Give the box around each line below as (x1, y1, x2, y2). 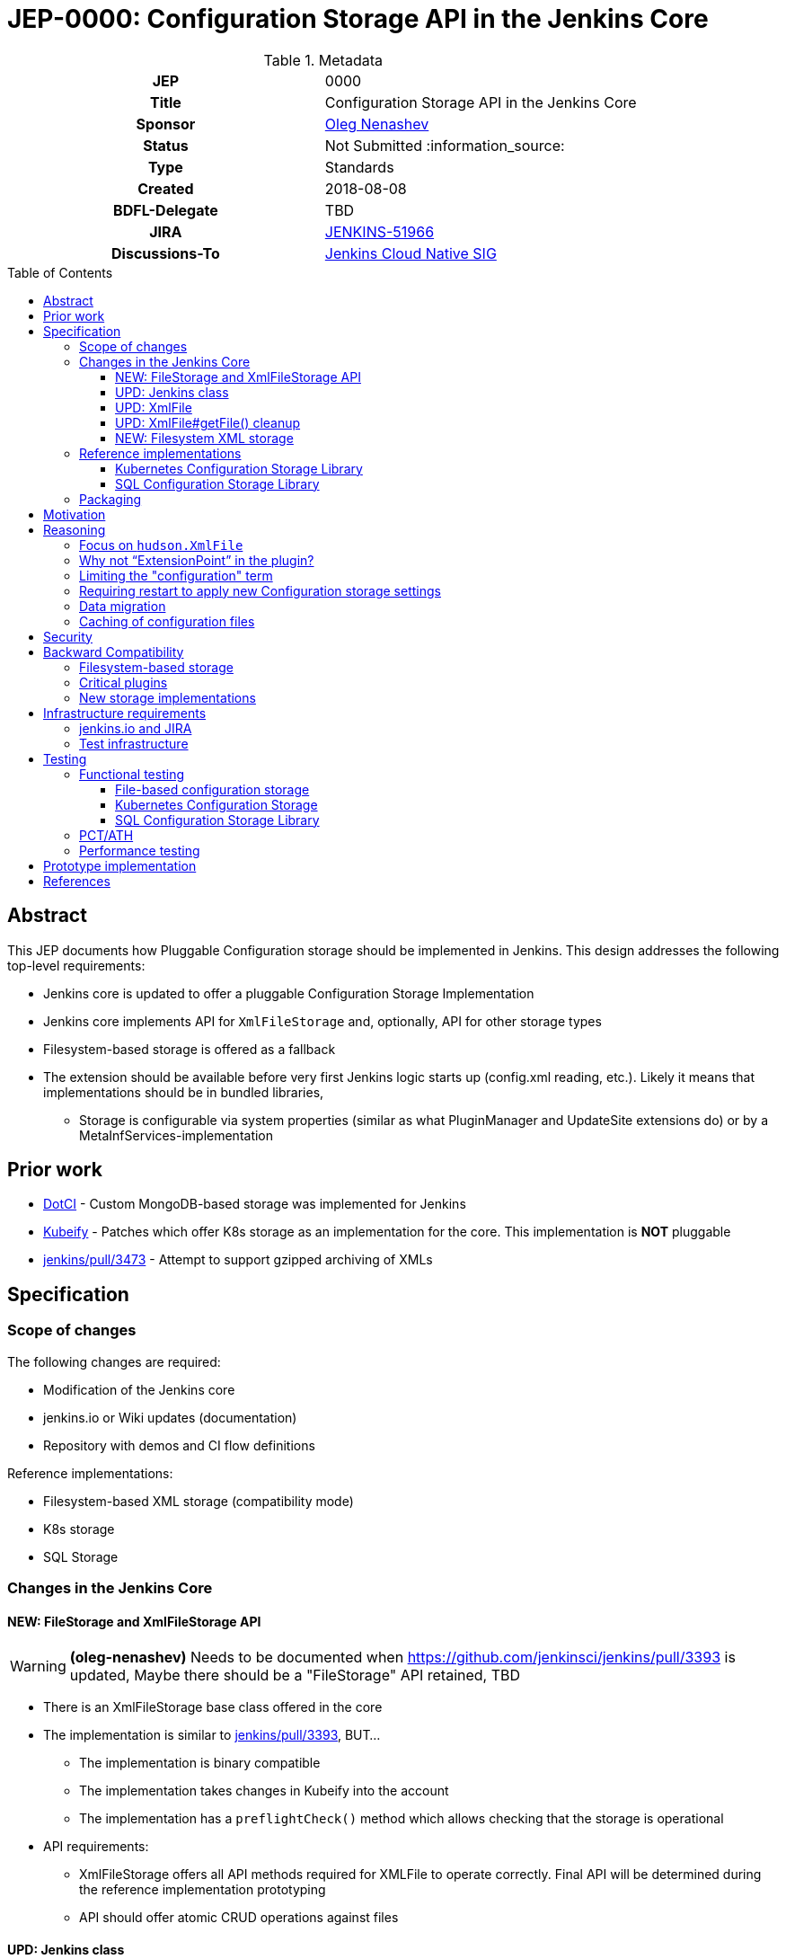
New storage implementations (79, 689, 256, 705)
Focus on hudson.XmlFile (79, 536, 243, 553)
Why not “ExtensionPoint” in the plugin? (79, 552, 314, 568)
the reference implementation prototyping (79, 1882, 326, 1898)
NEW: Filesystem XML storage (115, 430, 294, 446)
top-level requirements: (7, 957, 146, 973)
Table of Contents (7, 264, 113, 280)
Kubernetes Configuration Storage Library (115, 460, 363, 476)
